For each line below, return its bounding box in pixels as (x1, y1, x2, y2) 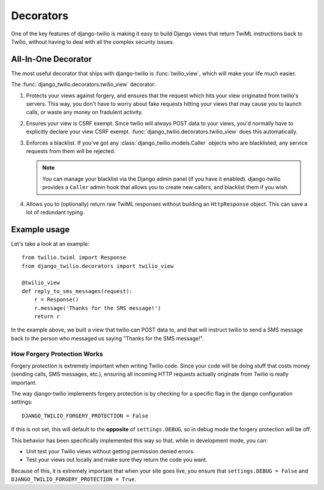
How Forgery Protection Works (11, 349, 103, 358)
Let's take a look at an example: (11, 240, 89, 247)
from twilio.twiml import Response (22, 254, 127, 261)
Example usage (11, 224, 70, 234)
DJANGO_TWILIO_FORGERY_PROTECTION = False (22, 412, 149, 419)
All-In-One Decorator (11, 54, 92, 64)
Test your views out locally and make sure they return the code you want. (26, 456, 208, 464)
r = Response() (34, 296, 79, 303)
